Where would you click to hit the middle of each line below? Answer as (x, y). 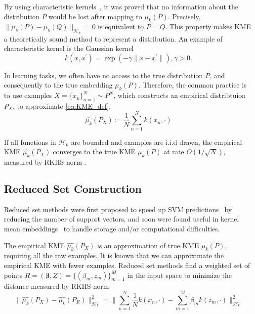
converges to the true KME (94, 152)
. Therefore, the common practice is (192, 85)
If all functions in (30, 142)
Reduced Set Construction (73, 189)
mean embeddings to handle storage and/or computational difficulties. (112, 229)
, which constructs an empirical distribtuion (180, 95)
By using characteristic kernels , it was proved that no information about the (121, 6)
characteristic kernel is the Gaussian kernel (69, 48)
